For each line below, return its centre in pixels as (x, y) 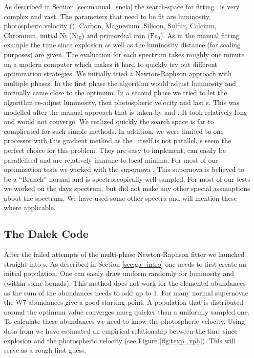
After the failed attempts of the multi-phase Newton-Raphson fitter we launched (124, 254)
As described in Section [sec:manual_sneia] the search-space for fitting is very (122, 6)
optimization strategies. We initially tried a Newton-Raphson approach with (118, 74)
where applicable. (30, 207)
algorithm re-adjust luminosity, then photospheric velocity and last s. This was (122, 102)
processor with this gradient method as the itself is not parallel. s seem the (118, 140)
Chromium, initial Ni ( (38, 35)
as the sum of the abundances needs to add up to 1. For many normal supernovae (126, 292)
